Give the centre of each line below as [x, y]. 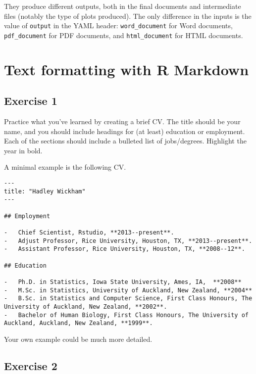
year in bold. [23, 150]
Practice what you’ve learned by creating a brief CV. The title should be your [122, 121]
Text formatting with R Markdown [127, 69]
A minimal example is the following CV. [65, 167]
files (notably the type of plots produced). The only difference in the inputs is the [128, 16]
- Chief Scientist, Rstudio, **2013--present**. [89, 232]
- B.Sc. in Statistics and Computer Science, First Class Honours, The [128, 299]
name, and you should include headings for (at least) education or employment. [125, 131]
